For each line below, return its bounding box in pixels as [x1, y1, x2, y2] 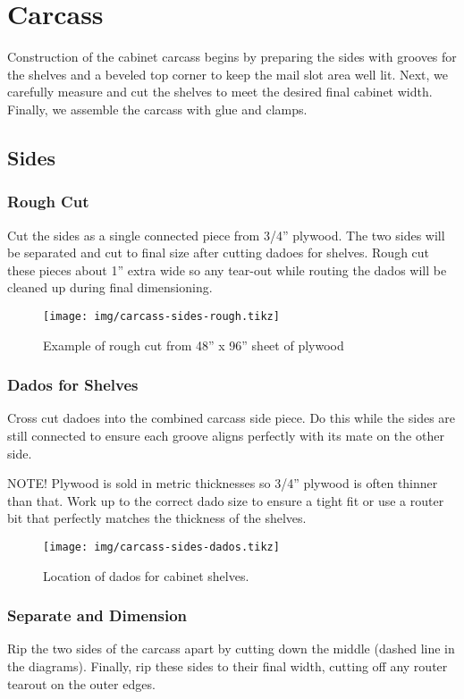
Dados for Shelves [7, 374, 139, 396]
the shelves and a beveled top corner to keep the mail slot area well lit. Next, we [7, 64, 448, 83]
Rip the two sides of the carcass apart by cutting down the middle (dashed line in [7, 639, 455, 658]
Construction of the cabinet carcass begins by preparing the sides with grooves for [7, 47, 457, 66]
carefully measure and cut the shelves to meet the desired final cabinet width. [7, 82, 433, 101]
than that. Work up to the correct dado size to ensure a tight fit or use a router [7, 491, 444, 510]
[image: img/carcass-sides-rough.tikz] [43, 309, 280, 323]
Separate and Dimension [7, 604, 187, 627]
